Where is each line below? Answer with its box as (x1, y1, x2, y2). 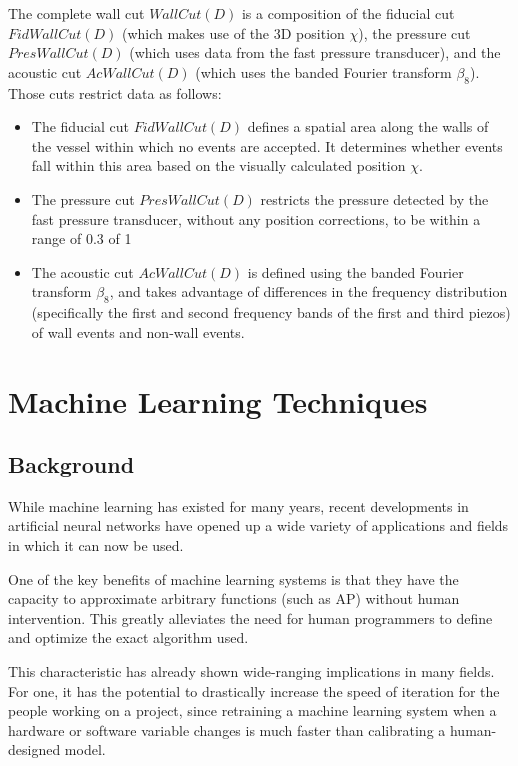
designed (8, 739, 61, 760)
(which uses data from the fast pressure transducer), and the (129, 42, 501, 63)
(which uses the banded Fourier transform (195, 61, 452, 82)
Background (8, 449, 135, 480)
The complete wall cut (8, 3, 145, 23)
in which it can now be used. (8, 535, 184, 556)
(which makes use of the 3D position (121, 22, 345, 43)
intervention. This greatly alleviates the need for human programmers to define (8, 607, 493, 628)
